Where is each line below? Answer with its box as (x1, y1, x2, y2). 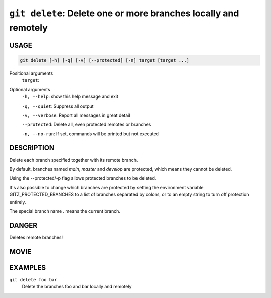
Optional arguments (9, 86, 50, 92)
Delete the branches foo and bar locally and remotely (22, 284, 132, 290)
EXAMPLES (9, 263, 46, 272)
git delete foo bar (9, 277, 57, 282)
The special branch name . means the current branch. (9, 208, 120, 214)
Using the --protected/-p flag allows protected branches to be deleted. (9, 175, 156, 181)
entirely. (9, 198, 26, 205)
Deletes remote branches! (9, 234, 63, 240)
